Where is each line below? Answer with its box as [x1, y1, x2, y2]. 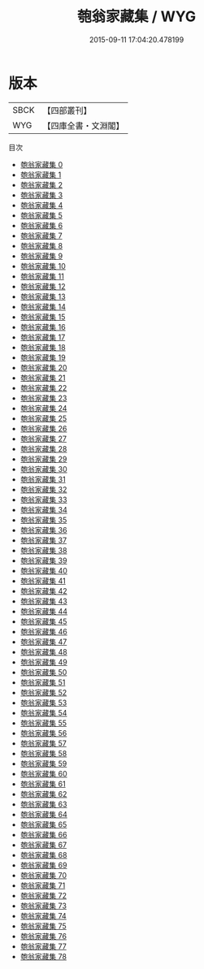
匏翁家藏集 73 [20, 901, 67, 911]
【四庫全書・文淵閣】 [42, 119, 124, 131]
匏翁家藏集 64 [20, 809, 67, 819]
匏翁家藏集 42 [20, 586, 67, 595]
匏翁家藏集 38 [20, 545, 67, 555]
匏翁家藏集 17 [20, 332, 66, 342]
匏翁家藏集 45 [20, 616, 67, 626]
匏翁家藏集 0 [20, 159, 63, 169]
